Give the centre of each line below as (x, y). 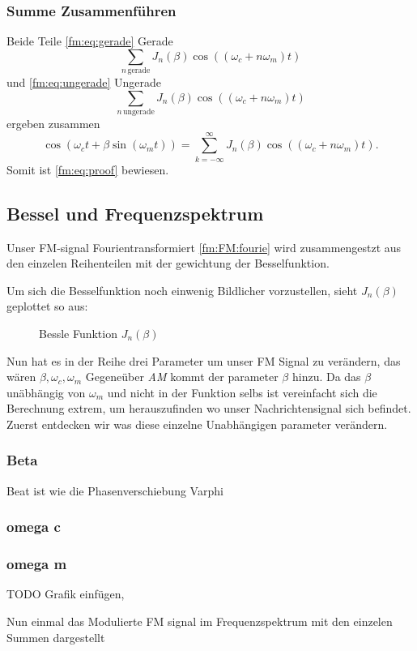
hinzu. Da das (326, 377)
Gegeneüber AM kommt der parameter (182, 377)
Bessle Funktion (78, 333)
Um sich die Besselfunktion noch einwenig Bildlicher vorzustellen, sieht (182, 290)
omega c (34, 527)
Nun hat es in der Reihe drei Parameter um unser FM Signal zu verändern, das (204, 360)
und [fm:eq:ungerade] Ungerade (84, 82)
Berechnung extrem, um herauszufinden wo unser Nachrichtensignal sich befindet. (209, 408)
